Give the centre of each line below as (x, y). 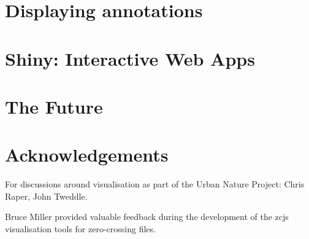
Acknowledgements (87, 155)
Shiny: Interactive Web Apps (130, 58)
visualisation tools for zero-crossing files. (80, 229)
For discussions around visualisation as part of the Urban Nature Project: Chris (155, 184)
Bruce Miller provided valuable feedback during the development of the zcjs (147, 217)
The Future (54, 106)
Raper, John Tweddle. (46, 196)
